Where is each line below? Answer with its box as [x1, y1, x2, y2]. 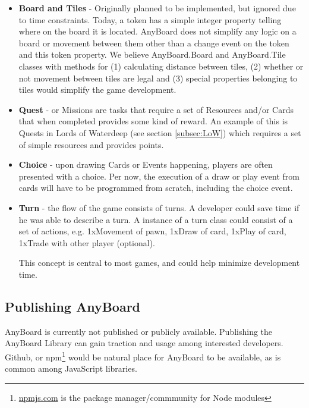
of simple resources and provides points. [18, 138, 164, 150]
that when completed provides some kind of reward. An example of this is [18, 115, 288, 127]
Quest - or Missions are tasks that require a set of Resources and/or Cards [18, 103, 294, 115]
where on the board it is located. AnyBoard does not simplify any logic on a [18, 25, 297, 37]
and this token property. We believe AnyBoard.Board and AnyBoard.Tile [18, 48, 286, 61]
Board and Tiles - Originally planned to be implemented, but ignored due [18, 2, 296, 14]
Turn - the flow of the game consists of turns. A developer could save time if [18, 201, 299, 214]
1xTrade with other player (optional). [18, 236, 156, 249]
